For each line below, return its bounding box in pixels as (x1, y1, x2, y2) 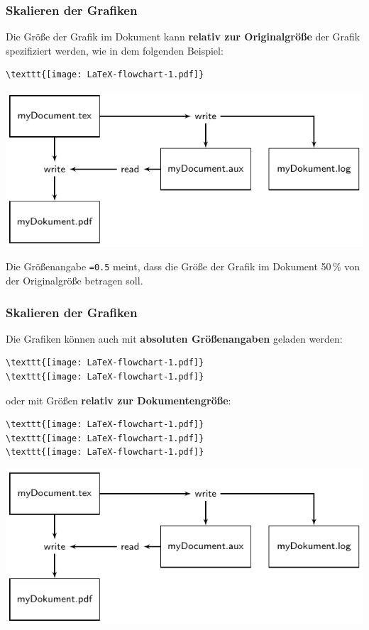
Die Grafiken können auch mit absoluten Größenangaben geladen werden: (6, 331, 343, 346)
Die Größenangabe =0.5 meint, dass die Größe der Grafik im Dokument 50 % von (6, 259, 360, 274)
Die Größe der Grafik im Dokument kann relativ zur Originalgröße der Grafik (6, 29, 360, 44)
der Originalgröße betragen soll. (6, 273, 143, 288)
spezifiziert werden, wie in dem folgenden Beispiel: (6, 43, 224, 57)
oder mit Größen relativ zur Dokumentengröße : (6, 392, 231, 407)
